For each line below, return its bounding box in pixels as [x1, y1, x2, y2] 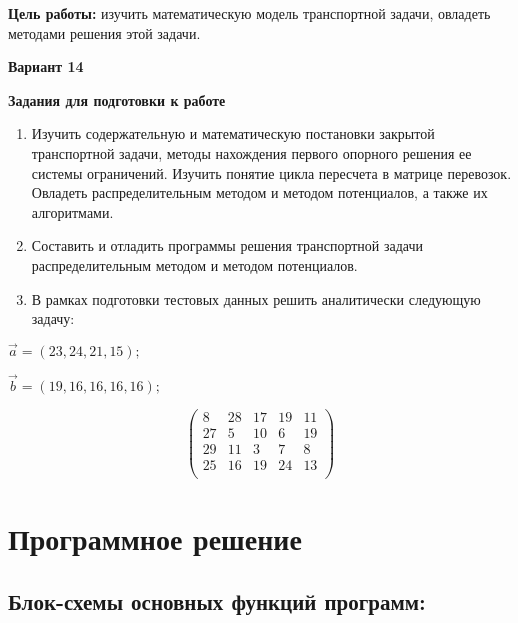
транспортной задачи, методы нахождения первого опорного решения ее [31, 142, 472, 163]
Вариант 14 [8, 56, 84, 77]
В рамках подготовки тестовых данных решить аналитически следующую [31, 288, 481, 309]
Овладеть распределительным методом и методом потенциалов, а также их [31, 182, 488, 203]
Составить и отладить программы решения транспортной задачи [31, 235, 424, 256]
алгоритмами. [31, 201, 114, 222]
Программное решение [8, 517, 302, 558]
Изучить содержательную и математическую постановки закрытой [31, 123, 435, 144]
